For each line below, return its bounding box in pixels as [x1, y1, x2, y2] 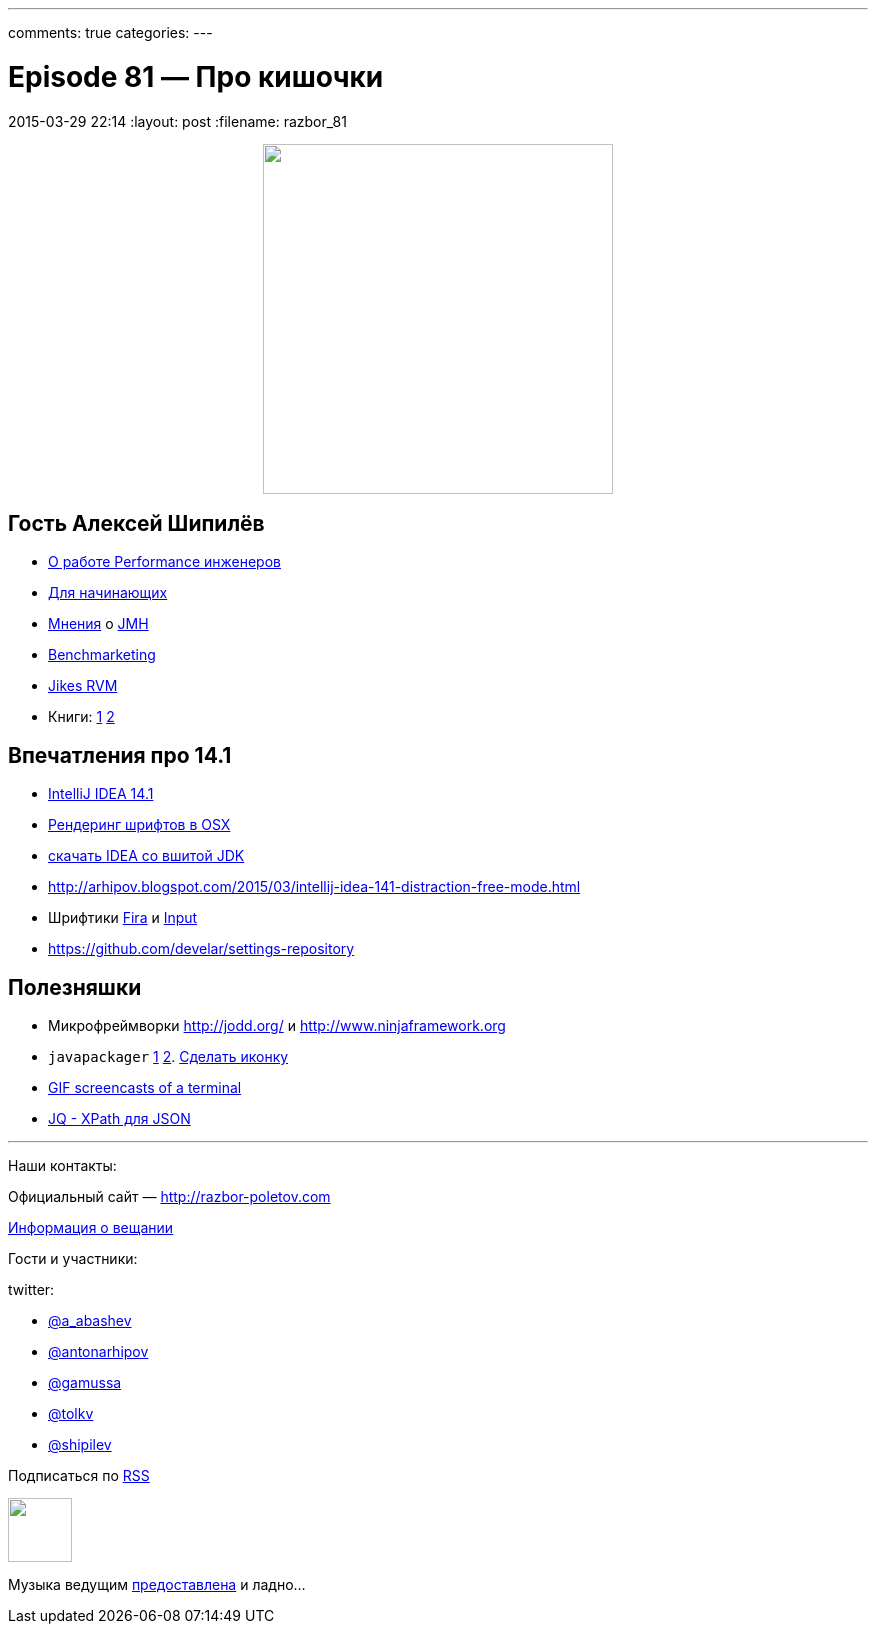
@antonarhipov [48, 1343, 149, 1361]
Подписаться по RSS [8, 1467, 150, 1485]
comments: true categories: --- [8, 24, 213, 41]
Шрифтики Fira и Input [48, 909, 198, 927]
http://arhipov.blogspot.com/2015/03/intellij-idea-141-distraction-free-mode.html [48, 878, 581, 896]
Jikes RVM [48, 677, 118, 695]
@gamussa [48, 1374, 122, 1392]
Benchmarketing [48, 646, 156, 664]
